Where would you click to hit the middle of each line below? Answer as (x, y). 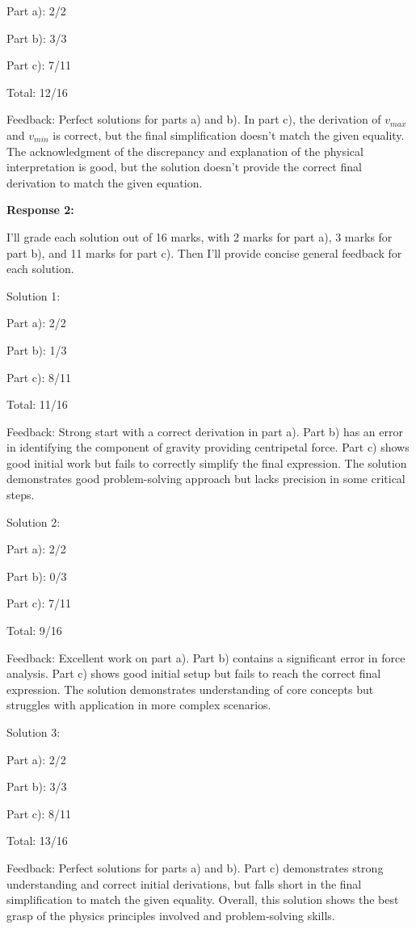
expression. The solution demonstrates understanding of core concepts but (190, 689)
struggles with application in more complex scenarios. (139, 705)
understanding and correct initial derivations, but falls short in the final (184, 883)
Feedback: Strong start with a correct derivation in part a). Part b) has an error (205, 431)
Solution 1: (34, 295)
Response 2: (40, 210)
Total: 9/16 (34, 631)
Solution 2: (34, 521)
